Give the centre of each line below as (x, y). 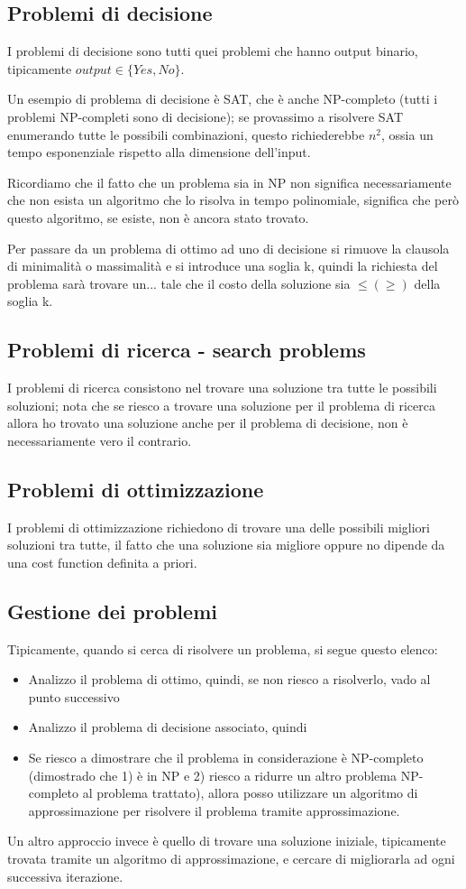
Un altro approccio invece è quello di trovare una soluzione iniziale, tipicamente (227, 841)
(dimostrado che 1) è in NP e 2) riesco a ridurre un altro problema (212, 775)
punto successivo (74, 696)
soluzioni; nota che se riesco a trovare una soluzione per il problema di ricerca (221, 405)
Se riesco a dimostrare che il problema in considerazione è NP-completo (226, 758)
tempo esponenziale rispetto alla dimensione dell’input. (159, 152)
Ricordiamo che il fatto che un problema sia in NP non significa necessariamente (229, 182)
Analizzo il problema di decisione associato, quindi (168, 727)
